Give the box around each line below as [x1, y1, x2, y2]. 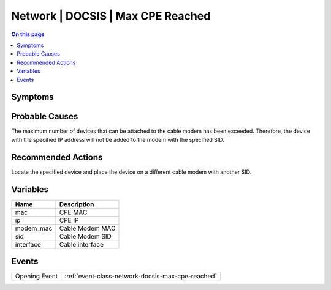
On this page [11, 31, 45, 38]
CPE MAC [59, 208, 88, 217]
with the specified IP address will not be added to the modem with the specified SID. [11, 136, 224, 143]
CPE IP [59, 216, 79, 225]
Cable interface [59, 240, 104, 248]
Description [59, 199, 94, 208]
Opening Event [15, 272, 58, 281]
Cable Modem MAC [59, 224, 116, 232]
